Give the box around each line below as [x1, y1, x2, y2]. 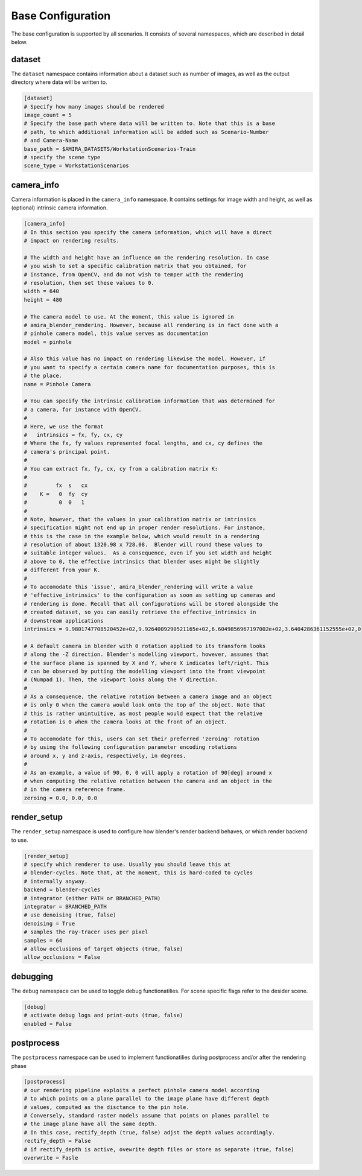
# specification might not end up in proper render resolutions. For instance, [24, 524, 266, 531]
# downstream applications [24, 617, 104, 624]
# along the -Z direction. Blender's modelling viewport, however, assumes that [24, 651, 269, 658]
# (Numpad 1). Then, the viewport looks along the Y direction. [24, 676, 218, 683]
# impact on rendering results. [24, 237, 120, 244]
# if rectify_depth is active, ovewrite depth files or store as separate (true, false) [24, 1146, 295, 1152]
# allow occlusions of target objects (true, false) [24, 945, 183, 952]
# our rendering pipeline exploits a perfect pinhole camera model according [24, 1087, 259, 1093]
